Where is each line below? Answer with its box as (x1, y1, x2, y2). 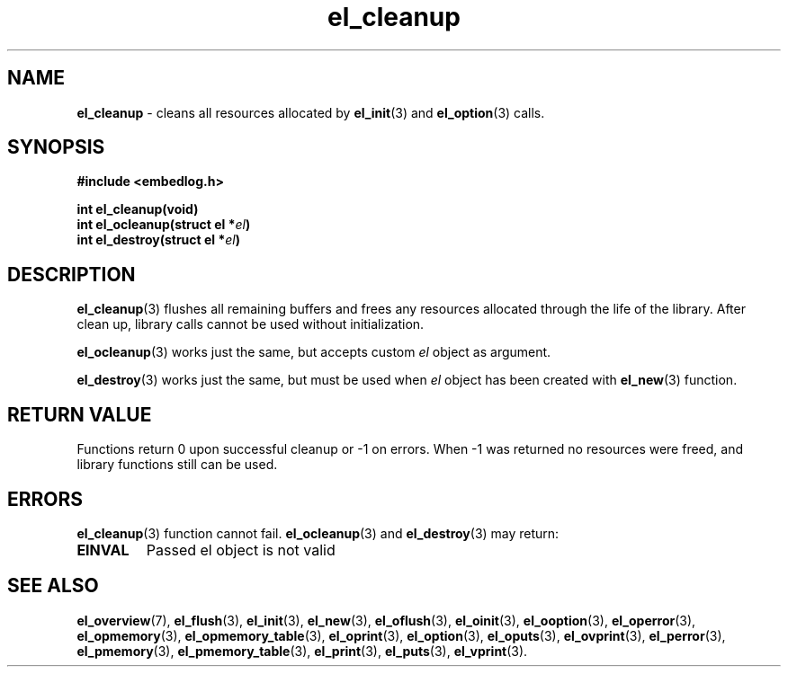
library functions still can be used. (76, 457, 278, 473)
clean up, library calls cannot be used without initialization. (76, 316, 425, 333)
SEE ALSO (7, 574, 99, 598)
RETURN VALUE (7, 403, 152, 426)
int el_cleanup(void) (76, 201, 199, 217)
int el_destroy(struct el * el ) (76, 232, 241, 248)
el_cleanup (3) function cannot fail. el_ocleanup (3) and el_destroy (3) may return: (76, 525, 560, 541)
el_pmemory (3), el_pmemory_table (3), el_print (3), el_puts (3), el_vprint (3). (76, 643, 528, 659)
